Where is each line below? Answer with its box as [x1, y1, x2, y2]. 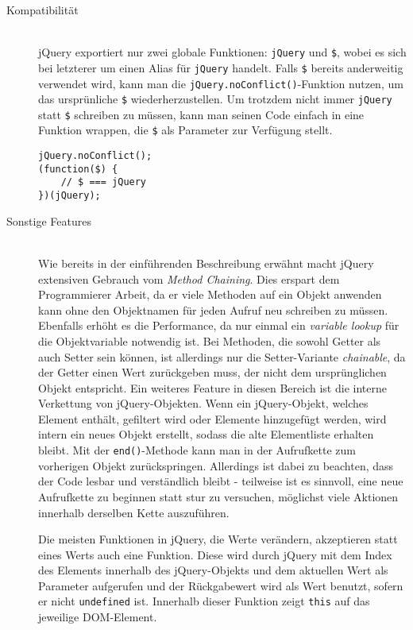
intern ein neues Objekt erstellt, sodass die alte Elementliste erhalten [38, 426, 374, 443]
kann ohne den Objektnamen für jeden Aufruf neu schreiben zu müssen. [38, 301, 388, 318]
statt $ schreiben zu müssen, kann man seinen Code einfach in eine [38, 106, 365, 122]
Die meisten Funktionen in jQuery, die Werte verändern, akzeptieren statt [38, 531, 398, 547]
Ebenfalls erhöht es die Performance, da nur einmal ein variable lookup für [38, 317, 399, 334]
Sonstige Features [6, 212, 91, 229]
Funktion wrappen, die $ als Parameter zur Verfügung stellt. [38, 122, 333, 138]
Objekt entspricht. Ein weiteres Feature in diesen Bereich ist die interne [38, 379, 387, 396]
